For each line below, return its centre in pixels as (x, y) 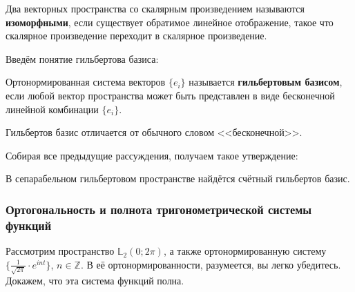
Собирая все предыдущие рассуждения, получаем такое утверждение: (152, 155)
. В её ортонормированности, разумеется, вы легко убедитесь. (211, 264)
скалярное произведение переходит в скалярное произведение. (136, 36)
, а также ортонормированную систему (245, 251)
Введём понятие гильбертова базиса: (82, 58)
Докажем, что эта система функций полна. (95, 281)
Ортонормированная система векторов (86, 82)
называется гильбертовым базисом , (266, 82)
